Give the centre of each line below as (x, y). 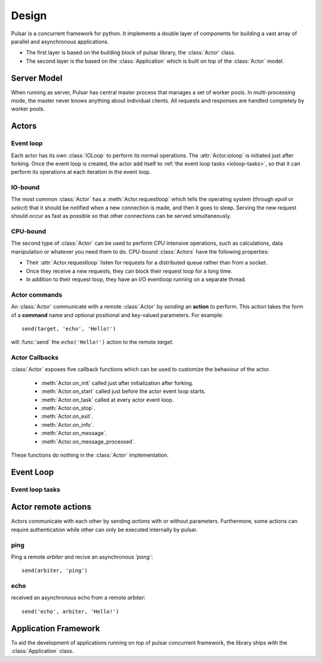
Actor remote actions (51, 507)
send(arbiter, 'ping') (55, 571)
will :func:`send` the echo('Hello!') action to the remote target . (92, 342)
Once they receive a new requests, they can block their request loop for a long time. (129, 271)
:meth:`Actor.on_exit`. (67, 416)
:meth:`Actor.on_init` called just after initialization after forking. (117, 383)
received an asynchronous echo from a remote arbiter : (78, 598)
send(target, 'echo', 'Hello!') (69, 329)
